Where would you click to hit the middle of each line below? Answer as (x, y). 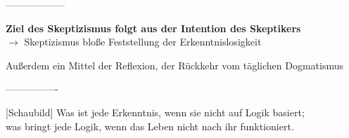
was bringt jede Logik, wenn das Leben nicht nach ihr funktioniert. (150, 126)
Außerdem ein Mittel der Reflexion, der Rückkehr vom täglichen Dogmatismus (174, 65)
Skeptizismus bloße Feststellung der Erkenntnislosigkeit (143, 42)
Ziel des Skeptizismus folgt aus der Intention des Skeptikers (153, 28)
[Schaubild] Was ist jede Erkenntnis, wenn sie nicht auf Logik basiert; (155, 112)
